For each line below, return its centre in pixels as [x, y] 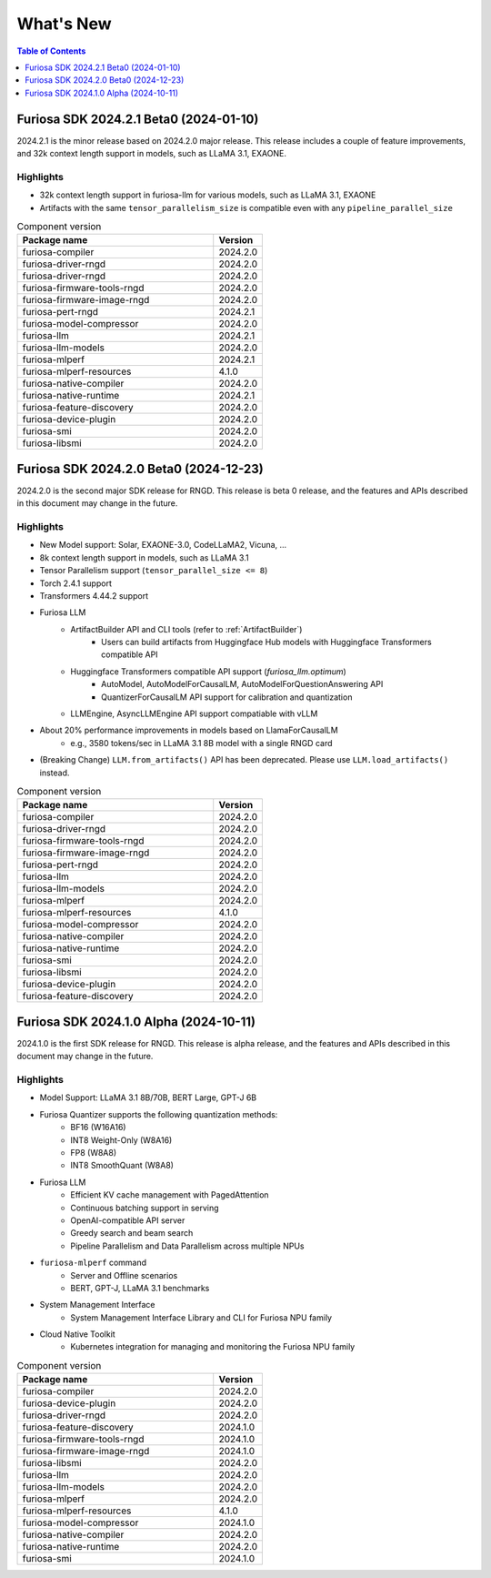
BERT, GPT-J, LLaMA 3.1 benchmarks [140, 1288]
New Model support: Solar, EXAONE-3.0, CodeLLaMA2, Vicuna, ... [163, 545]
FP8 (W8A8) [94, 1152]
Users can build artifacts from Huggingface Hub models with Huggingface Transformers [266, 642]
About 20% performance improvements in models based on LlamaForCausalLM [189, 730]
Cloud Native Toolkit [77, 1334]
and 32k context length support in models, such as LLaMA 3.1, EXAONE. [151, 154]
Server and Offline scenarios [124, 1275]
